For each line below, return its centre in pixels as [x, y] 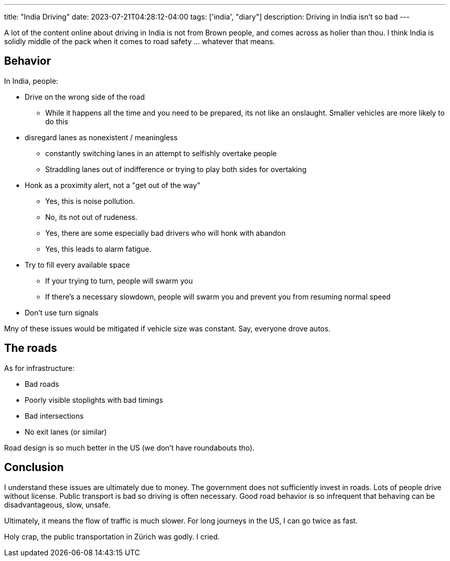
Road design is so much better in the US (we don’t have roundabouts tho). [129, 447]
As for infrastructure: [39, 368]
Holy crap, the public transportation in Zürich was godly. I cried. [112, 536]
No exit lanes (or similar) [66, 432]
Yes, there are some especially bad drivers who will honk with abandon [166, 233]
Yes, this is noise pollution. [90, 201]
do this [57, 121]
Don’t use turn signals [62, 312]
